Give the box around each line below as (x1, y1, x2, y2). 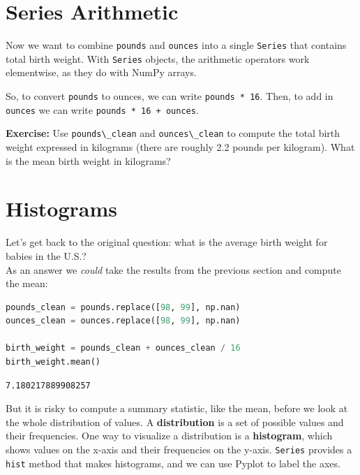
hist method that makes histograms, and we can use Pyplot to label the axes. (6, 455, 340, 470)
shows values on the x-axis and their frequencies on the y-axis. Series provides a (6, 442, 352, 457)
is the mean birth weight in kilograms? (6, 153, 171, 168)
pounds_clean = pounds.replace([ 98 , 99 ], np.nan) (6, 302, 241, 312)
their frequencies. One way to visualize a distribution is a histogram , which (6, 428, 333, 443)
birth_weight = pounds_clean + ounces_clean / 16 (6, 343, 241, 353)
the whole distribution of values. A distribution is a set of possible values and (6, 414, 344, 429)
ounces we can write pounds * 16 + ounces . (6, 102, 199, 117)
